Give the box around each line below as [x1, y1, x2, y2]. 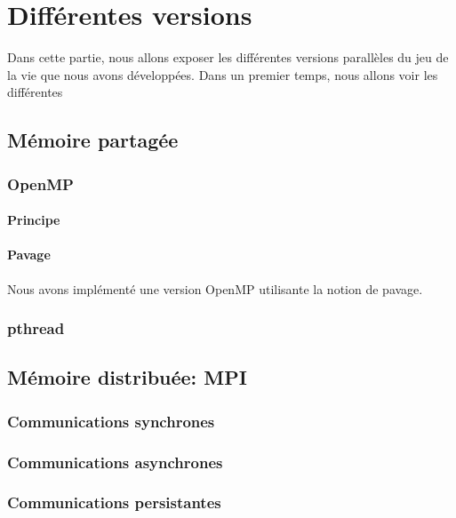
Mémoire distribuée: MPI [7, 363, 247, 391]
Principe [7, 211, 60, 229]
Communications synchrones [7, 410, 215, 432]
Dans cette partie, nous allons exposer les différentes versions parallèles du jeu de [7, 48, 449, 67]
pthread [7, 317, 65, 339]
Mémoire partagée [7, 126, 179, 154]
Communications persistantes [7, 491, 221, 514]
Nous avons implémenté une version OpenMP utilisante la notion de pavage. [7, 279, 423, 298]
